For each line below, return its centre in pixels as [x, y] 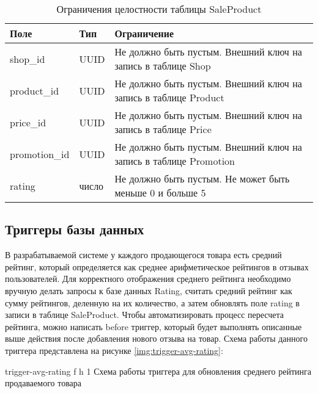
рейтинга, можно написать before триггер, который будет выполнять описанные [153, 326]
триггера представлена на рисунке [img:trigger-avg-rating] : [114, 350]
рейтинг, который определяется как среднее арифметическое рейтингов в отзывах [157, 266]
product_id [35, 90]
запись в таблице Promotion [175, 161]
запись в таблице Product [169, 97]
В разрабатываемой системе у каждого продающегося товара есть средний [143, 255]
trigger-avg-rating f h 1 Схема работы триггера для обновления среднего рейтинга [158, 371]
